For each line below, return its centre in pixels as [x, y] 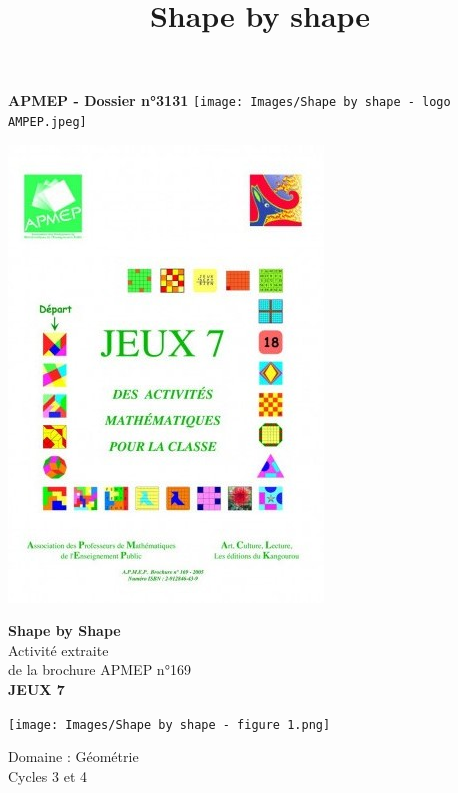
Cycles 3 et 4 [47, 775]
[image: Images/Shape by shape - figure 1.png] [169, 724]
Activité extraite [58, 649]
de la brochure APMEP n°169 [99, 669]
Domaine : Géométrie [73, 756]
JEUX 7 [36, 689]
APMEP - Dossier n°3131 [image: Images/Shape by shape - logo [229, 100]
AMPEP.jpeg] [47, 122]
